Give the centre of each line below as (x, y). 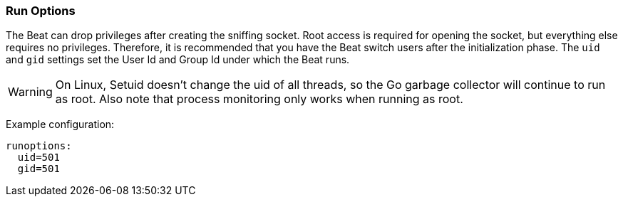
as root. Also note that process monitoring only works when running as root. (259, 99)
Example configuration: (60, 124)
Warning (30, 92)
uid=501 (38, 158)
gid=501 (38, 169)
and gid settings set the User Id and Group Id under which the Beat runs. (178, 60)
